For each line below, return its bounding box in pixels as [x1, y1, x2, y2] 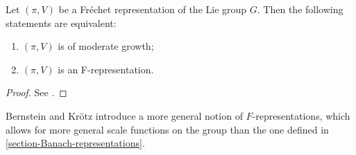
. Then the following [257, 2, 344, 16]
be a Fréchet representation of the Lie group [58, 2, 247, 16]
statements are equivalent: [6, 15, 117, 30]
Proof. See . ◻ [6, 85, 67, 100]
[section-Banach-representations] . [6, 136, 145, 150]
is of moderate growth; [58, 39, 154, 53]
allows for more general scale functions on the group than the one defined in [6, 122, 329, 136]
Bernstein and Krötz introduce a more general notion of [6, 108, 243, 122]
